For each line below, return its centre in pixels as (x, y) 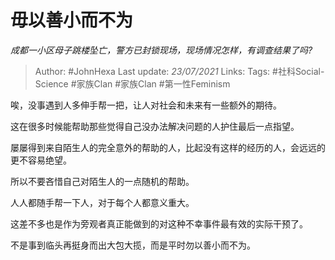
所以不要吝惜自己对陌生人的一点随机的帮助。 (102, 181)
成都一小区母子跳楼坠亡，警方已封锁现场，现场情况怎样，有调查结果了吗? (161, 50)
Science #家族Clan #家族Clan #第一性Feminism (132, 83)
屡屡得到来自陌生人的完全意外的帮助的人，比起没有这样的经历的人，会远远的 (168, 147)
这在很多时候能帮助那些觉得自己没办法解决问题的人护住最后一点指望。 (155, 126)
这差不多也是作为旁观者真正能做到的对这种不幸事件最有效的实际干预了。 (159, 223)
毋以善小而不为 (72, 20)
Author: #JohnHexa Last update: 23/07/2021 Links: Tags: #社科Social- (179, 71)
